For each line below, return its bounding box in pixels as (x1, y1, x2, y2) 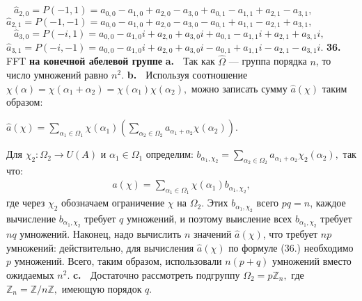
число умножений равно (6, 67, 109, 82)
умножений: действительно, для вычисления (6, 240, 194, 254)
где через (6, 195, 45, 210)
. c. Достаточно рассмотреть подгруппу (67, 267, 240, 282)
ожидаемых (6, 267, 54, 282)
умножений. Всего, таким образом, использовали (14, 254, 222, 268)
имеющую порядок (61, 281, 142, 295)
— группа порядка (228, 54, 307, 68)
